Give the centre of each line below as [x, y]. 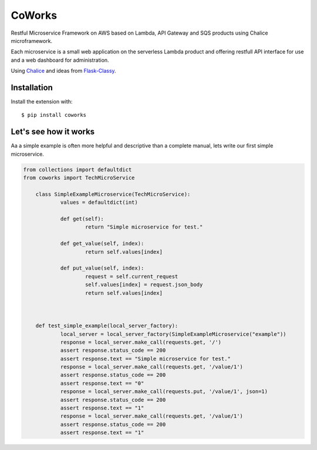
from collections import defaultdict [77, 169]
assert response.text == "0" [102, 383]
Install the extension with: [42, 102]
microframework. [32, 41]
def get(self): [82, 219]
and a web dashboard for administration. [60, 60]
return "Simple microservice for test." [144, 227]
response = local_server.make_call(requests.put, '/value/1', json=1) [164, 392]
